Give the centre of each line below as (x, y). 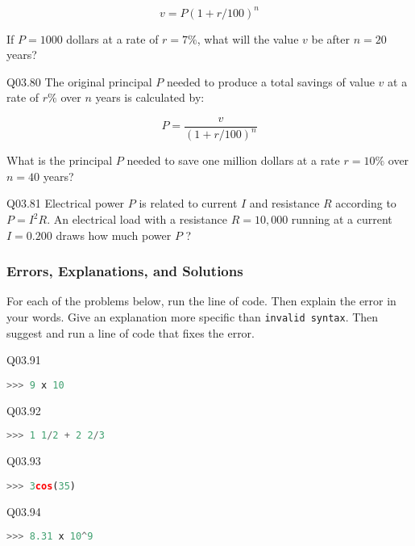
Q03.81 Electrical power (66, 203)
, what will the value (248, 38)
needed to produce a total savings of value (270, 81)
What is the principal (60, 160)
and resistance (284, 203)
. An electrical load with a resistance (137, 219)
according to (366, 203)
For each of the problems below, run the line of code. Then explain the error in (201, 301)
